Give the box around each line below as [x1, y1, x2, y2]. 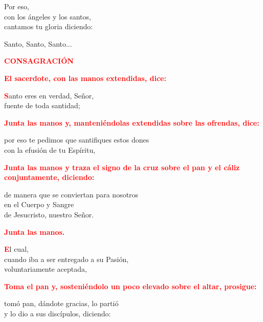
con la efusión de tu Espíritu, [4, 144, 96, 155]
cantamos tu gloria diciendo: [4, 21, 93, 32]
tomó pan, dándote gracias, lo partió [4, 298, 119, 309]
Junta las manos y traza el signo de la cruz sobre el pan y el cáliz [4, 162, 240, 172]
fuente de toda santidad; [4, 100, 80, 111]
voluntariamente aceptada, [4, 264, 87, 274]
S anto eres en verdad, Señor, [4, 90, 94, 100]
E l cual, [4, 244, 29, 254]
